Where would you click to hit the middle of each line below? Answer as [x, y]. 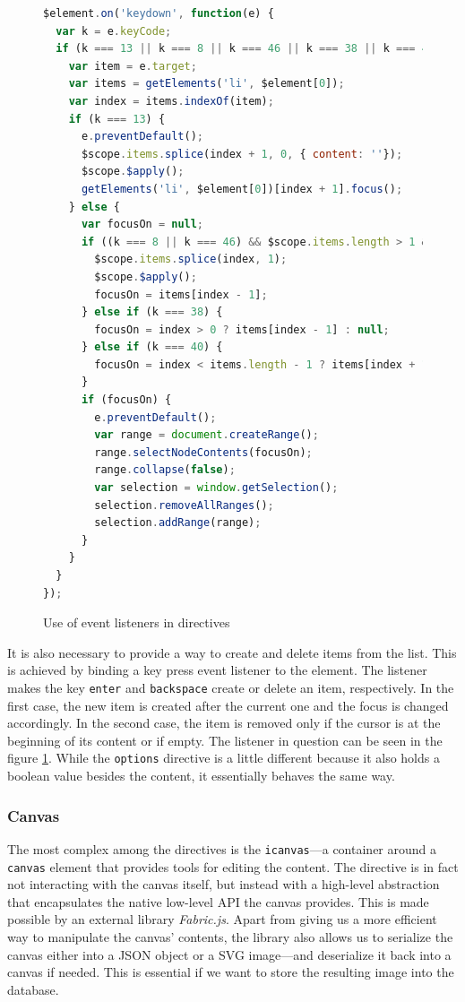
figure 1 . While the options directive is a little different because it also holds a [224, 758]
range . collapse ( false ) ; [165, 470]
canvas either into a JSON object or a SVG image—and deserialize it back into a [229, 954]
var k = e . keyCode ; [114, 31]
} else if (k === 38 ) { [152, 312]
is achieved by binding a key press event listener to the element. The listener [217, 670]
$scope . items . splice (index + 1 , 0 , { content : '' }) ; [242, 154]
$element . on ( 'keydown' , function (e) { [159, 13]
